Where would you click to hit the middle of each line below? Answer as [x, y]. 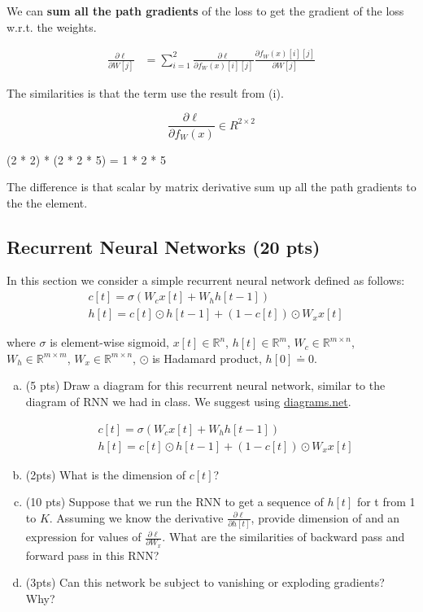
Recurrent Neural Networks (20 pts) [164, 246]
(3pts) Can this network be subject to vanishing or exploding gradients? [205, 582]
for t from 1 [386, 502]
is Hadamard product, [207, 358]
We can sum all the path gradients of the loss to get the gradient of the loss [205, 11]
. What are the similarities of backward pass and [283, 537]
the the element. [47, 202]
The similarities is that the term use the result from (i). [145, 92]
